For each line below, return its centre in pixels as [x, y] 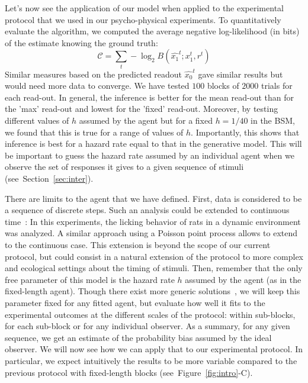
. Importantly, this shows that [245, 132]
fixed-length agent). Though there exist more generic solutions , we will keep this [153, 291]
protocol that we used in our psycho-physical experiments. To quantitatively [143, 19]
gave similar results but [240, 74]
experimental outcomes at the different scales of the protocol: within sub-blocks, [150, 314]
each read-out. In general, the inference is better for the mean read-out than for [150, 97]
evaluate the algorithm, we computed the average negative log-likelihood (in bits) [152, 31]
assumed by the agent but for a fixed [146, 120]
